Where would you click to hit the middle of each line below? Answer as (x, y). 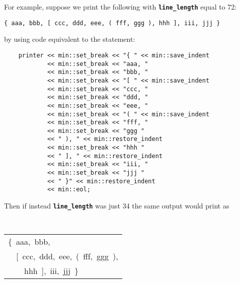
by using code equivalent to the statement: (70, 39)
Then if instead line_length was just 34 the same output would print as (117, 206)
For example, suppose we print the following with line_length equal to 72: (121, 7)
